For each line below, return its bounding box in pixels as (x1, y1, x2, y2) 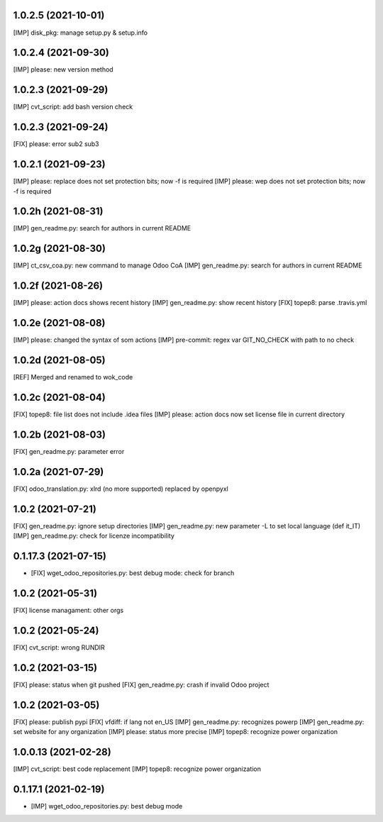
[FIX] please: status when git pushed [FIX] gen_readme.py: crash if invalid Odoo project (13, 680, 270, 689)
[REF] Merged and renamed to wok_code (13, 373, 133, 382)
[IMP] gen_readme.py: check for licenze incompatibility (13, 532, 175, 540)
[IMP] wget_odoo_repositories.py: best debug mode (30, 801, 183, 810)
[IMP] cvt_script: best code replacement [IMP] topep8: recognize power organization (13, 765, 262, 773)
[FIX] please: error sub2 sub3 (13, 140, 99, 148)
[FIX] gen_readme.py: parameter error (13, 447, 125, 455)
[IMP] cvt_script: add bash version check (13, 103, 133, 111)
